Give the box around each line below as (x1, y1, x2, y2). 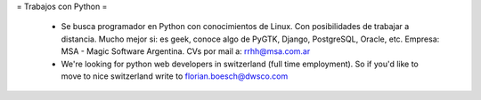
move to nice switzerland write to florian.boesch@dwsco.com (61, 71, 289, 81)
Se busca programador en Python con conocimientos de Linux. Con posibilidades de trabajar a (61, 21, 410, 32)
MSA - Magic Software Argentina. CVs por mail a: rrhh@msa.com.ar (61, 46, 311, 57)
